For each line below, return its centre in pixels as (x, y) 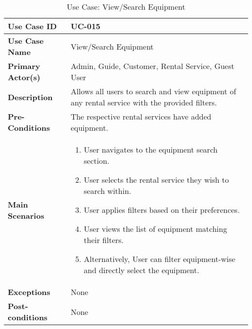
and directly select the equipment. (142, 270)
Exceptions (29, 292)
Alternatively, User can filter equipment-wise (160, 259)
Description (30, 97)
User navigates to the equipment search (151, 149)
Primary (24, 66)
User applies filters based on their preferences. (162, 210)
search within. (108, 191)
